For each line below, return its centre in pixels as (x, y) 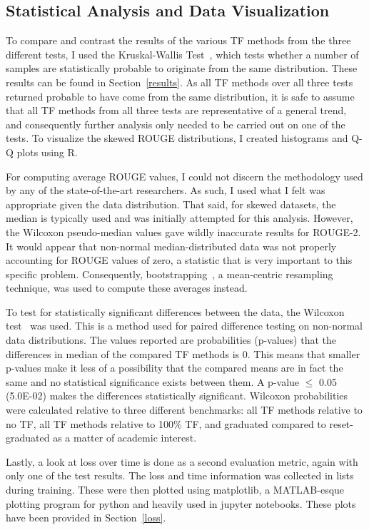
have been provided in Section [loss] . (86, 518)
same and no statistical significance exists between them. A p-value (153, 381)
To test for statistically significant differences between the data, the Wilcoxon (175, 311)
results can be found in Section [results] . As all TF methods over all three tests (180, 82)
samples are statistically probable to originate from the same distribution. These (182, 68)
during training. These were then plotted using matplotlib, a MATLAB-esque (175, 490)
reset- (341, 423)
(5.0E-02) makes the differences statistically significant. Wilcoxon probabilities (177, 396)
